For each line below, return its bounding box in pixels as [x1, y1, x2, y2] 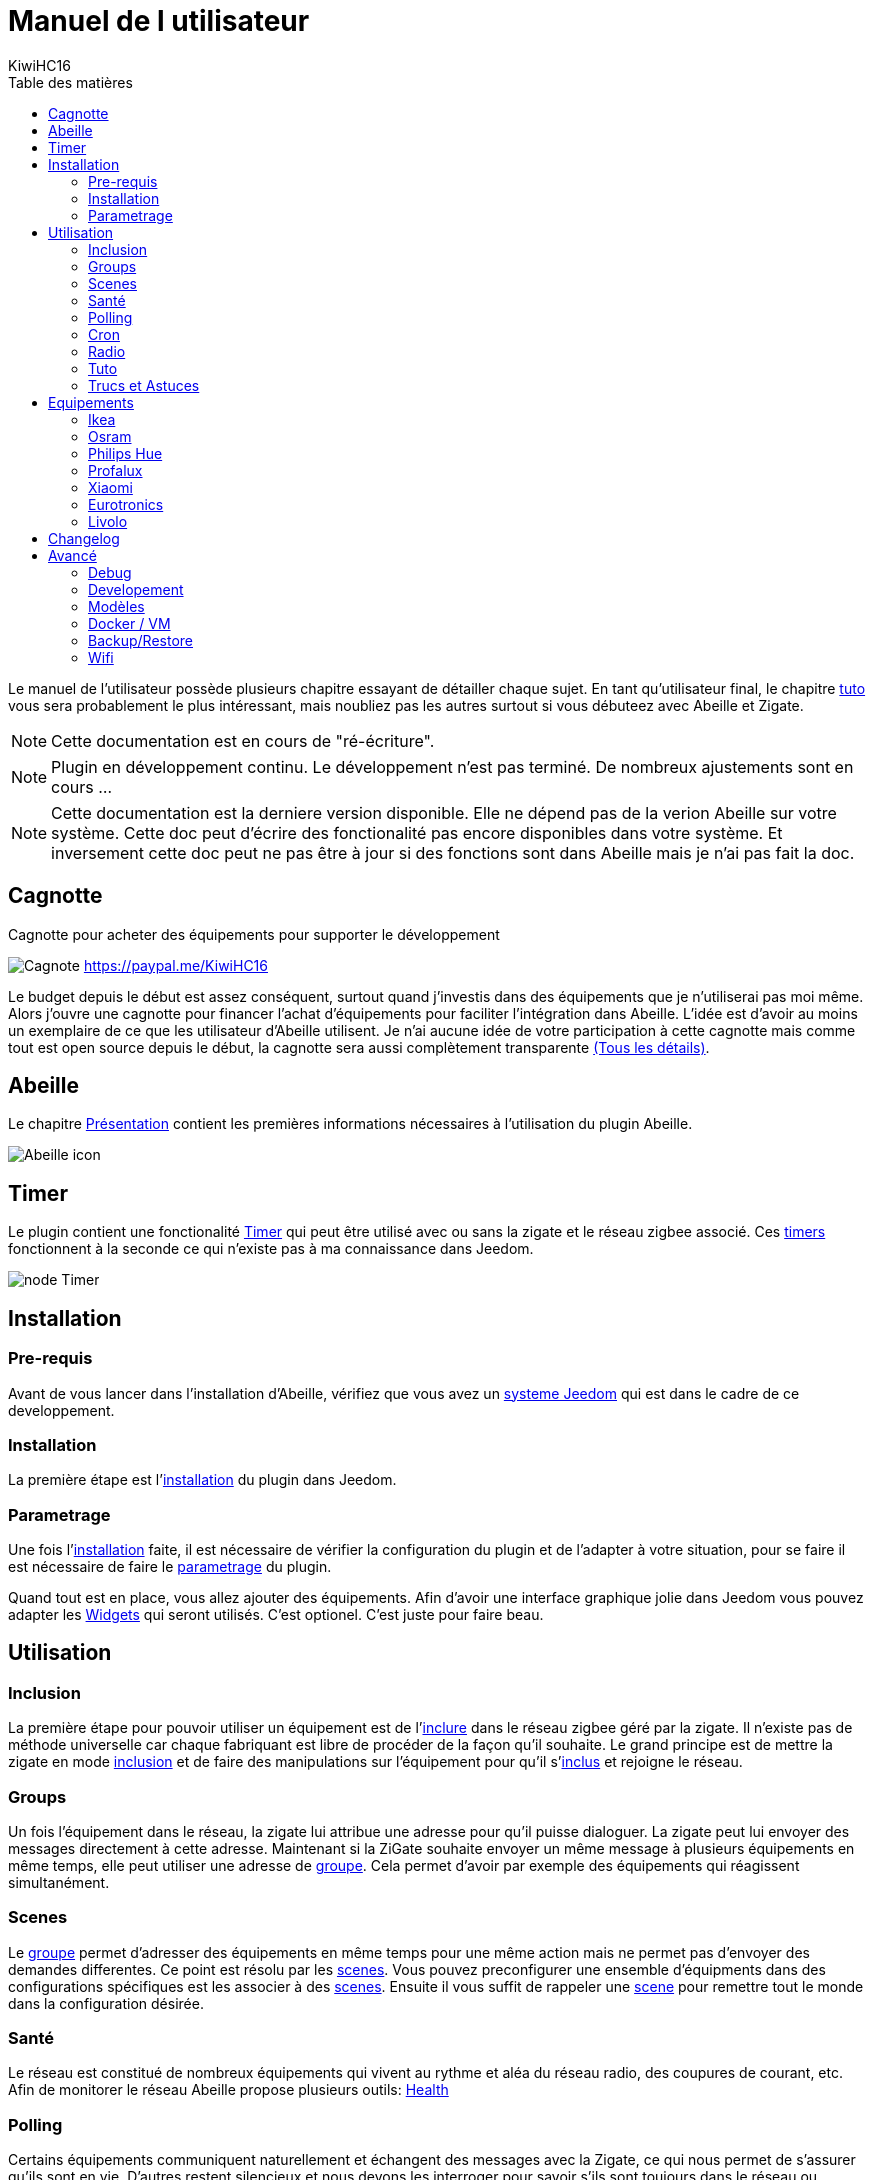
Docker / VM [88, 614, 171, 632]
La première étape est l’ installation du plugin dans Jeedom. [8, 1471, 397, 1489]
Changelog [48, 529, 120, 547]
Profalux [88, 461, 143, 479]
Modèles [88, 597, 145, 615]
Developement [88, 580, 184, 598]
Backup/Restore [88, 631, 193, 649]
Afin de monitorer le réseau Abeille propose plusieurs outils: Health [8, 2081, 449, 2099]
